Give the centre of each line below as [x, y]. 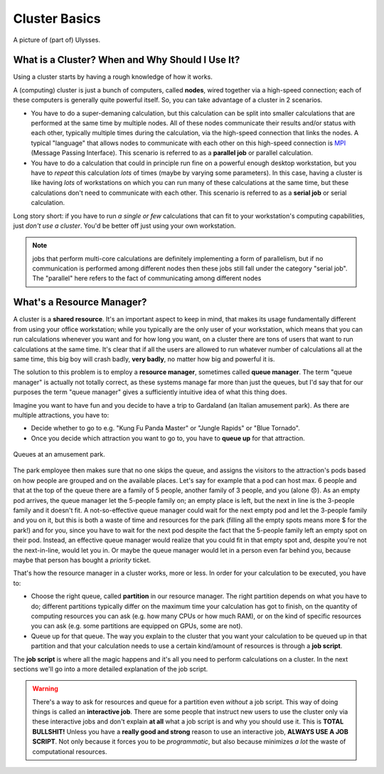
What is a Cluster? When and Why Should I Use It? [127, 60]
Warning [45, 689]
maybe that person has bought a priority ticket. [82, 560]
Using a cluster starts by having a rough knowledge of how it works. [113, 77]
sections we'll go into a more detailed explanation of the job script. [111, 669]
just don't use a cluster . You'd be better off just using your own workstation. [124, 226]
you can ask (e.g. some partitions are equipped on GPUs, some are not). [137, 626]
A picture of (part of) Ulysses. [57, 40]
